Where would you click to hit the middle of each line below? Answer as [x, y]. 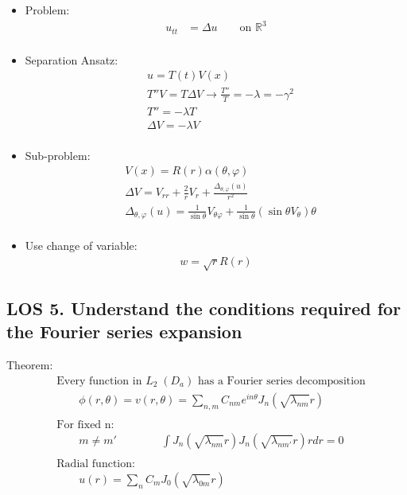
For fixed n [84, 425]
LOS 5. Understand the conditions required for [204, 308]
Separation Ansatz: [72, 59]
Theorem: [30, 365]
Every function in [99, 381]
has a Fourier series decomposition [281, 381]
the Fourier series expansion [124, 331]
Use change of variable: [81, 246]
